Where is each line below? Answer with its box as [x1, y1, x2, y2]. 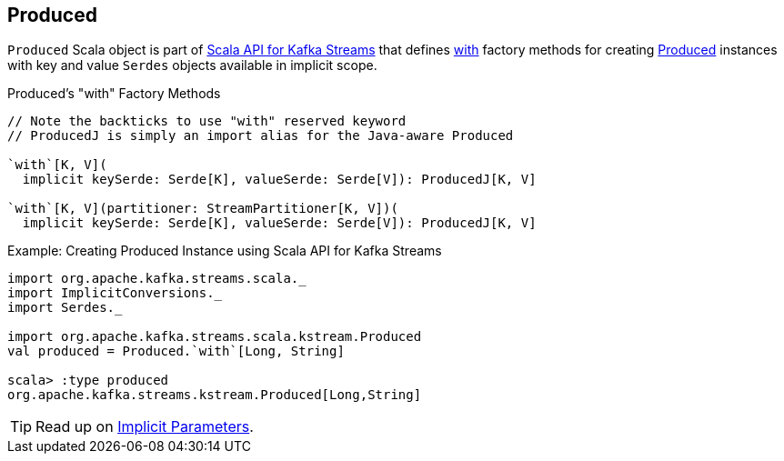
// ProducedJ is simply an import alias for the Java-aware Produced [7, 128, 514, 144]
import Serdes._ [7, 300, 123, 316]
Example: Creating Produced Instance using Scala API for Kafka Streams [7, 243, 442, 259]
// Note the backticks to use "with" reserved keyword [7, 114, 407, 129]
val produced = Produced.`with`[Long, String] [7, 344, 345, 359]
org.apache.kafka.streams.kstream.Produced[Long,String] [7, 387, 422, 403]
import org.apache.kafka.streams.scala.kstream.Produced [7, 329, 422, 345]
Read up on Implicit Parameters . [35, 417, 254, 436]
